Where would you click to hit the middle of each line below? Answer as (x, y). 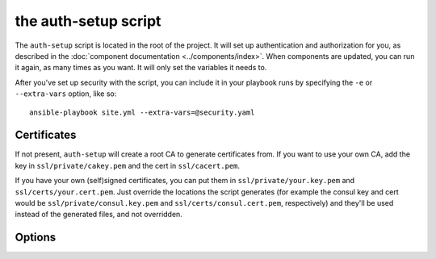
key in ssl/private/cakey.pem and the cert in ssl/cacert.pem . (128, 165)
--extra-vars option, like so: (66, 94)
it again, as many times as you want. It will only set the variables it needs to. (141, 68)
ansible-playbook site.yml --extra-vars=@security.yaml (142, 112)
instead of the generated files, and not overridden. (99, 215)
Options (36, 238)
